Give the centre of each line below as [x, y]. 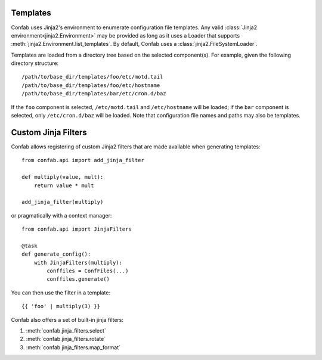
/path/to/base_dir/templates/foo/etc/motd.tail [92, 77]
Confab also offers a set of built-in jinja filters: [67, 319]
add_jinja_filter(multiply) [63, 202]
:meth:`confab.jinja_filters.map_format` [73, 347]
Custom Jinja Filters [49, 132]
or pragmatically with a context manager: [61, 215]
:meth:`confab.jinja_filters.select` [66, 330]
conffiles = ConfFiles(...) [88, 271]
